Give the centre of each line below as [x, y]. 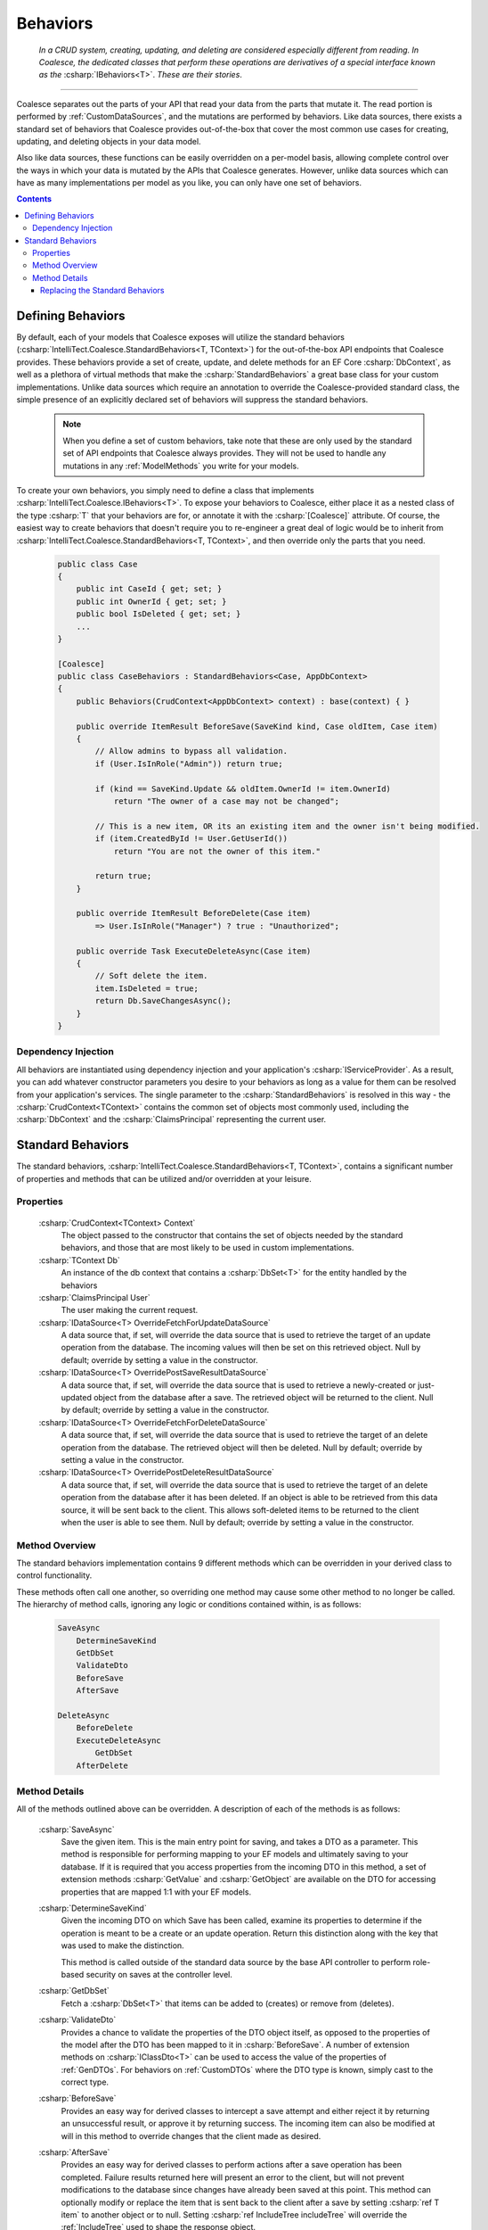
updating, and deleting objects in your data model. [109, 141]
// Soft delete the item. [151, 976]
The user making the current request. [130, 1310]
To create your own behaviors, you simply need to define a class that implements [166, 490]
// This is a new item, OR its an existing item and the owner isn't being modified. [288, 826]
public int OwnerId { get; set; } [151, 601]
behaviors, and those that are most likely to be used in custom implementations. [207, 1248]
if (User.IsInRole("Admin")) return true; [189, 764]
